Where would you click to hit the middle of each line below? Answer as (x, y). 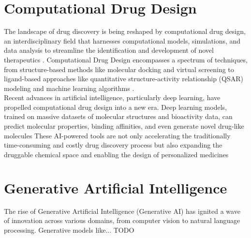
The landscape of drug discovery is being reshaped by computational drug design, (125, 31)
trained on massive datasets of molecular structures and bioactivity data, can (118, 116)
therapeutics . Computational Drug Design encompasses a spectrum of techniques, (126, 59)
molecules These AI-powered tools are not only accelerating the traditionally (117, 135)
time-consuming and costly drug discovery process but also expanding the (113, 145)
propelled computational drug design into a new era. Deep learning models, (115, 107)
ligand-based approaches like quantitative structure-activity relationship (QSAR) (124, 79)
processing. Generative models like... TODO (69, 230)
